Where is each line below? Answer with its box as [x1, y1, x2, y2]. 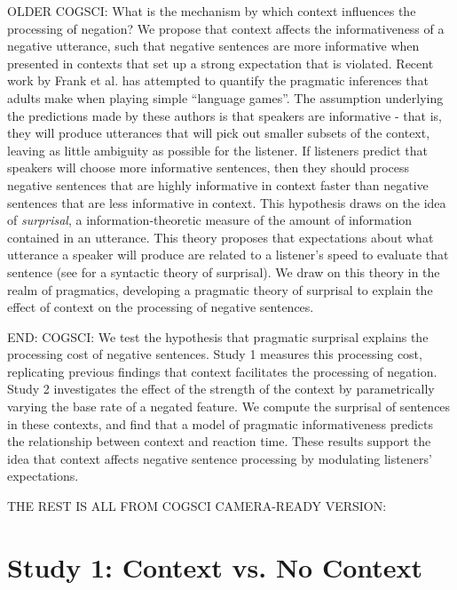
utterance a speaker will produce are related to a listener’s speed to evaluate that [7, 245, 449, 264]
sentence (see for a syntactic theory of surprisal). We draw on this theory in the [7, 262, 440, 281]
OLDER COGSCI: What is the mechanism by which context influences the [7, 2, 416, 20]
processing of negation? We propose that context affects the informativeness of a [7, 19, 445, 37]
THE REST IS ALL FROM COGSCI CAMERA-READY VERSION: [7, 497, 387, 515]
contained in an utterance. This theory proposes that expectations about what [7, 227, 434, 246]
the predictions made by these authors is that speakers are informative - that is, [7, 106, 442, 124]
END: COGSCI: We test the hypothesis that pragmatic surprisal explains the [7, 327, 429, 346]
